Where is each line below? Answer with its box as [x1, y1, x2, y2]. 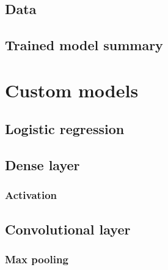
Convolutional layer [5, 219, 131, 238]
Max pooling [5, 252, 68, 267]
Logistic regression [5, 119, 125, 138]
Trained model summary [5, 36, 163, 54]
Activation [5, 187, 57, 203]
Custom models [5, 77, 139, 102]
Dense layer [5, 156, 80, 174]
